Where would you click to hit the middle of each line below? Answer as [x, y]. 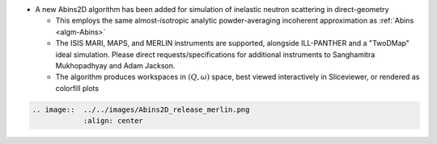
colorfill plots [77, 88]
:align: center [113, 121]
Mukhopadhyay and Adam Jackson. [115, 65]
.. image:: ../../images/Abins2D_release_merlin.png [141, 109]
